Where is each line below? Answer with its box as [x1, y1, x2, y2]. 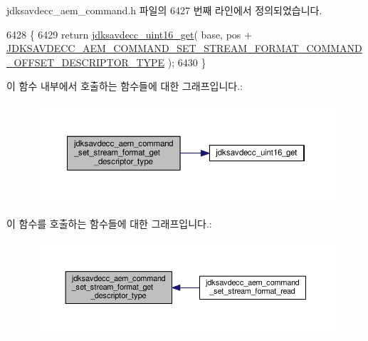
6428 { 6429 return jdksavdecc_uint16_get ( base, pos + [6, 26, 252, 41]
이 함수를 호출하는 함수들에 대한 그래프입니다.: [6, 215, 212, 230]
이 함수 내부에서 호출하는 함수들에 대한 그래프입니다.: [6, 78, 243, 93]
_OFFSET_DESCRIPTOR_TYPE [6, 54, 165, 69]
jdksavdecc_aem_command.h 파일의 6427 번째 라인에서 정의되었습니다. [6, 3, 322, 17]
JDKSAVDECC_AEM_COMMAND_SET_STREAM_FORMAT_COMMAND [6, 41, 362, 56]
